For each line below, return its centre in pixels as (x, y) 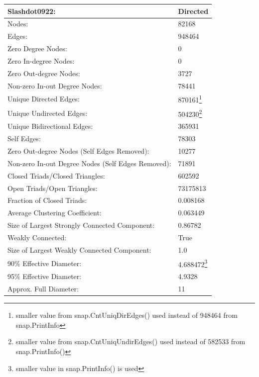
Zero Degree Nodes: (37, 48)
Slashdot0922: (32, 11)
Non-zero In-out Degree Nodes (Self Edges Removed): (89, 163)
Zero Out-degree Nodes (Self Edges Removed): (78, 151)
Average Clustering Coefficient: (55, 213)
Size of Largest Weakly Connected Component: (79, 249)
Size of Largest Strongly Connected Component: (81, 225)
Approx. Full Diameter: (43, 289)
